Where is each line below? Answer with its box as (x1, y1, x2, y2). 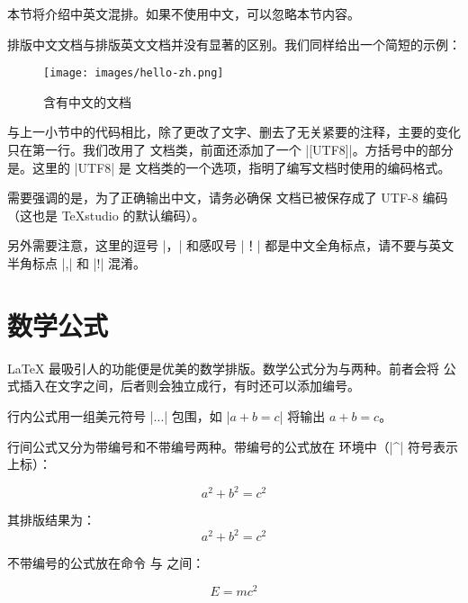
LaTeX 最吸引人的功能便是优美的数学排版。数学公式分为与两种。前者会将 (7, 358, 440, 377)
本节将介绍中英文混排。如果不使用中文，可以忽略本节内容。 (7, 4, 360, 22)
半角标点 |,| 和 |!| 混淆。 (7, 254, 146, 272)
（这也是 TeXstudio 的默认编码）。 (7, 205, 205, 224)
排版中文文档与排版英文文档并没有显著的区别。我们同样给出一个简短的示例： (7, 34, 461, 53)
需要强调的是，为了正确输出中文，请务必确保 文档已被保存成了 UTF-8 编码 (7, 188, 448, 207)
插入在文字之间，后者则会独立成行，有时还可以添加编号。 (19, 376, 360, 395)
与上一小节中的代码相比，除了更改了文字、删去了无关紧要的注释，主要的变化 (7, 122, 461, 141)
